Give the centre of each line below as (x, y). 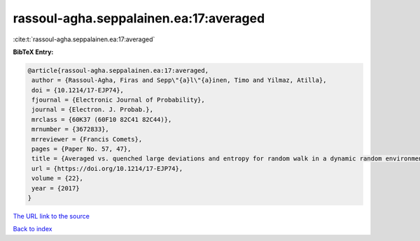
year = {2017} (56, 188)
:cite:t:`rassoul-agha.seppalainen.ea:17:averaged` (84, 39)
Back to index (33, 229)
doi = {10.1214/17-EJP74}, (78, 90)
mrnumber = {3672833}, (71, 129)
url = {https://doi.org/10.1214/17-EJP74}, (107, 168)
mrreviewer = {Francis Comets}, (87, 139)
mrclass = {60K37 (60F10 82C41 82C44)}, (102, 119)
